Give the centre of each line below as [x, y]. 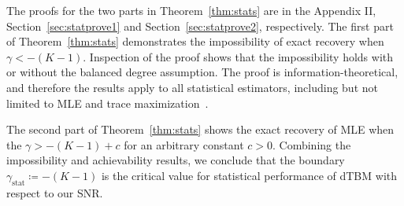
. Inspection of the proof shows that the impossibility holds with [238, 56]
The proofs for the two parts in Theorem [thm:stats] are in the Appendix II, [191, 10]
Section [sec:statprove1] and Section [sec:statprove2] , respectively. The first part [200, 26]
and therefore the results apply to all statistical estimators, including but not [192, 87]
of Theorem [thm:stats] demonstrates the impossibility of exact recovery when [195, 41]
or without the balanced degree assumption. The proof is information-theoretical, [202, 72]
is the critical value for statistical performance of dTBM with [249, 175]
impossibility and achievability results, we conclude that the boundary [176, 160]
